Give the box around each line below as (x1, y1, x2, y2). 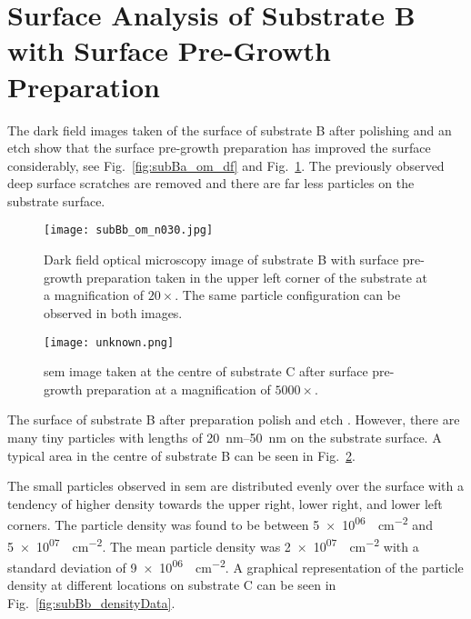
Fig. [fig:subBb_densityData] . (7, 593, 175, 612)
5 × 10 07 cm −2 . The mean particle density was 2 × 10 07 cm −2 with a (7, 534, 419, 555)
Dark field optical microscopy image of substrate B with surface (44, 250, 399, 269)
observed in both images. (44, 303, 183, 322)
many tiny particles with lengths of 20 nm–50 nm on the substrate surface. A (7, 427, 442, 446)
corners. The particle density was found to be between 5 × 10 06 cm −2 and (7, 513, 433, 534)
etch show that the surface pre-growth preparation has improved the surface (7, 138, 431, 157)
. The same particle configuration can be (175, 285, 401, 305)
